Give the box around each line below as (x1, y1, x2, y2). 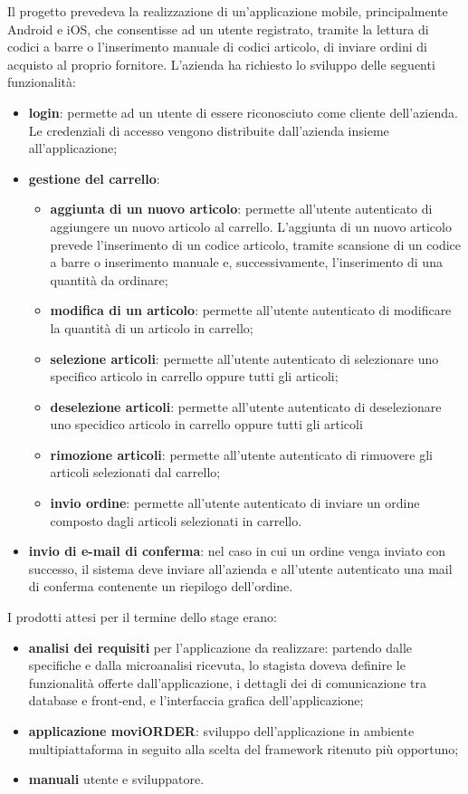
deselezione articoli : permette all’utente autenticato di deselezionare (50, 397, 442, 416)
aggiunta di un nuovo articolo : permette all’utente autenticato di (50, 199, 433, 218)
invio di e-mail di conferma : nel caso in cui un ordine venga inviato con (28, 541, 446, 560)
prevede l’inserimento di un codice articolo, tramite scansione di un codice (50, 234, 462, 254)
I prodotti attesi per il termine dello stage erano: (7, 607, 277, 627)
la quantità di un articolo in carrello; (50, 318, 253, 337)
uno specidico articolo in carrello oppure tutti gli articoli (50, 415, 363, 434)
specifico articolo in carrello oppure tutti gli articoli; (50, 367, 339, 386)
